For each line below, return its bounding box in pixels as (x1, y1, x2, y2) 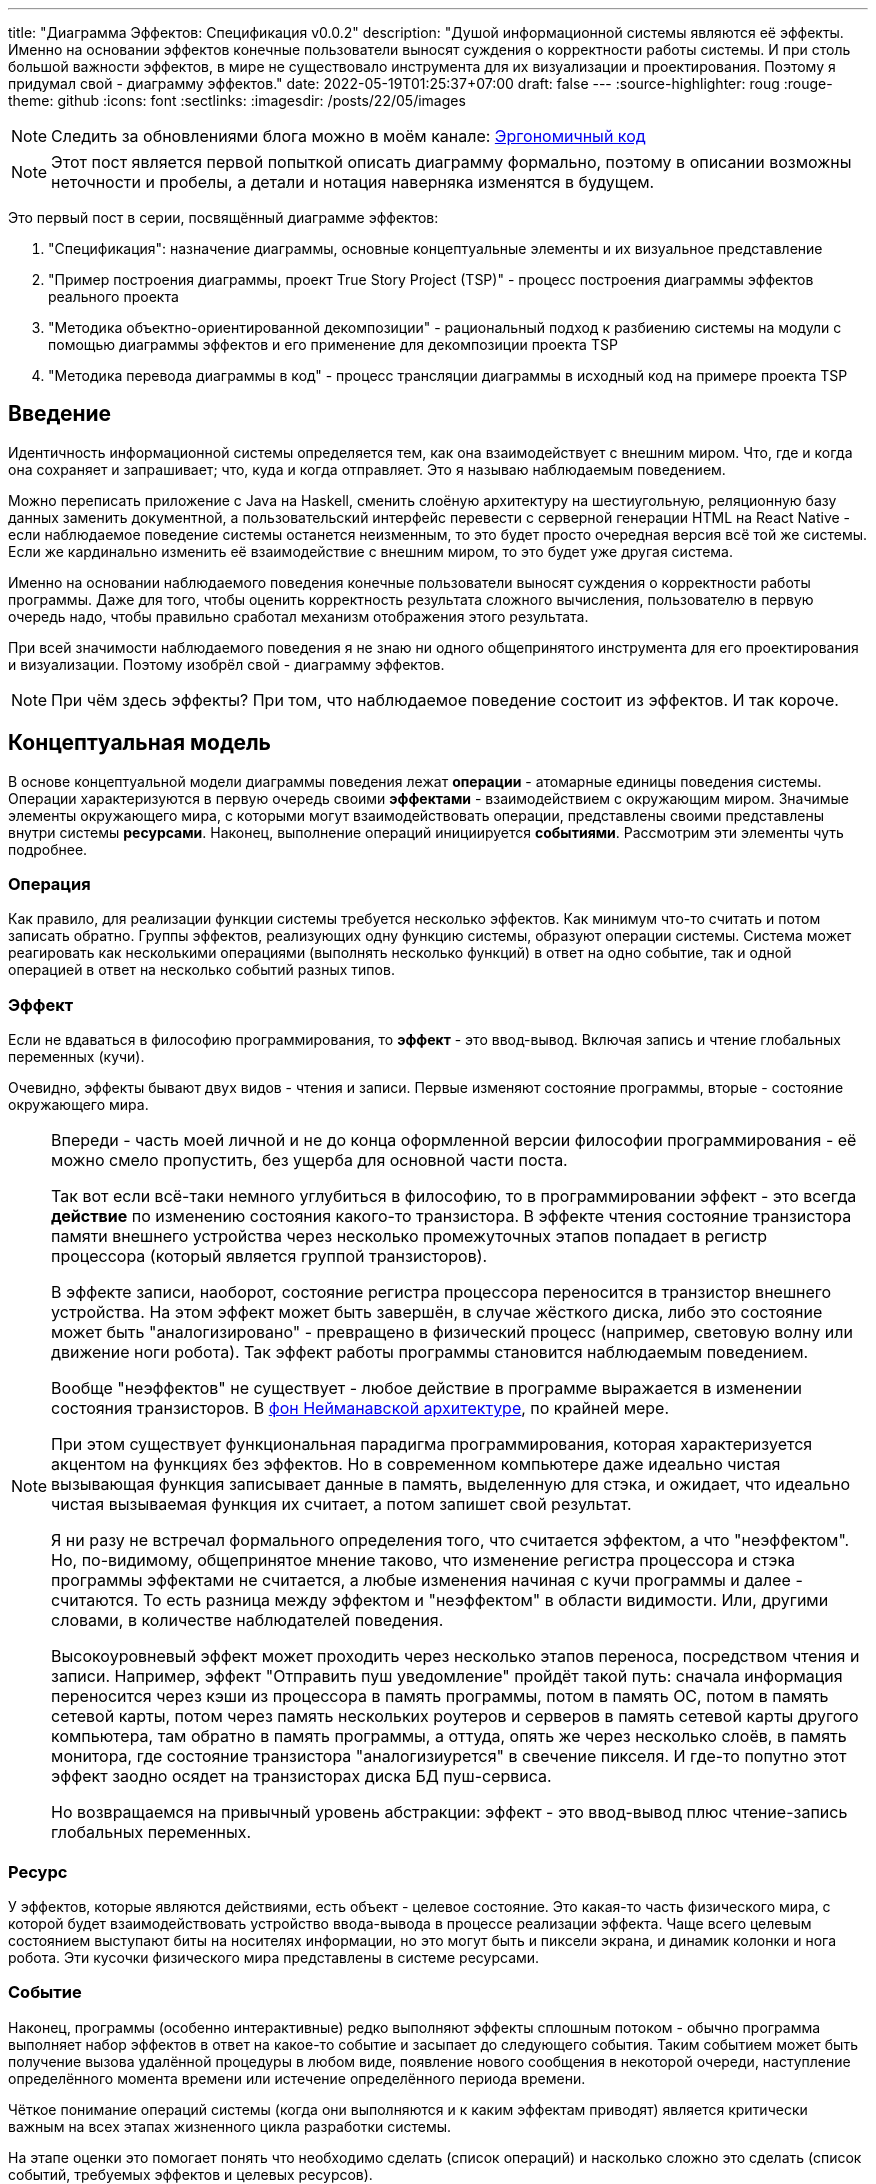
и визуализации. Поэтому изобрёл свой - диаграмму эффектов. (8, 655, 445, 673)
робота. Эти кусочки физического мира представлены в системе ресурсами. (8, 1948, 540, 1966)
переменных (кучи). (8, 1048, 145, 1066)
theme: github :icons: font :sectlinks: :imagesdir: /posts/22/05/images (8, 92, 466, 109)
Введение (8, 401, 112, 427)
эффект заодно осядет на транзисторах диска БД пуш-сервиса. (51, 1766, 552, 1787)
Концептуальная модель (8, 730, 271, 756)
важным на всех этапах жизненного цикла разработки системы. (8, 2117, 452, 2135)
